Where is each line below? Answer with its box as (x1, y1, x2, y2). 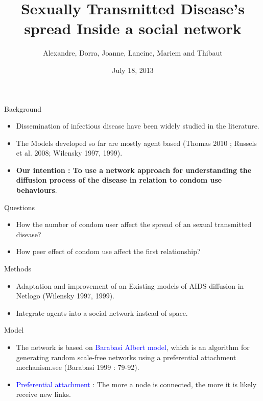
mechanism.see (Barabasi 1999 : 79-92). (16, 362, 139, 372)
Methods (4, 263, 31, 274)
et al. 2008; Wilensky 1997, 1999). (16, 147, 123, 158)
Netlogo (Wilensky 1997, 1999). (16, 290, 114, 301)
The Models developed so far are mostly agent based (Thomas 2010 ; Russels (16, 137, 257, 148)
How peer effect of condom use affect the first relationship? (16, 246, 201, 257)
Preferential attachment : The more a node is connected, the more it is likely (16, 379, 257, 389)
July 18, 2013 (112, 64, 154, 75)
